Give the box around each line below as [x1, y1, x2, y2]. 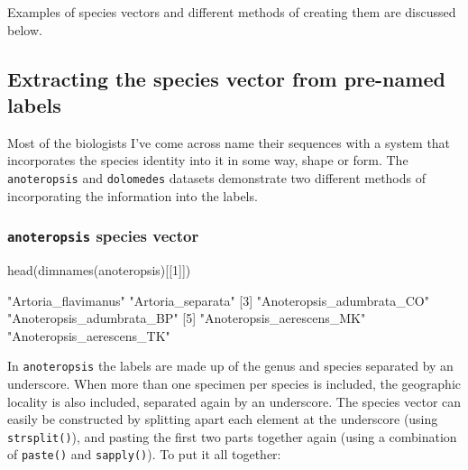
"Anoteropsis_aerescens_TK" [7, 326, 170, 345]
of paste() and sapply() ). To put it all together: [7, 445, 281, 464]
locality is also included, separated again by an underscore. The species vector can [7, 392, 462, 410]
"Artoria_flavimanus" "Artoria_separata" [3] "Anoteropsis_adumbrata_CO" [7, 290, 429, 309]
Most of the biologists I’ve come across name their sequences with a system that [7, 133, 451, 152]
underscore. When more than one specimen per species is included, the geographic [7, 374, 462, 393]
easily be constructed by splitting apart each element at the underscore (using [7, 410, 438, 429]
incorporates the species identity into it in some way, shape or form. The [7, 151, 408, 170]
